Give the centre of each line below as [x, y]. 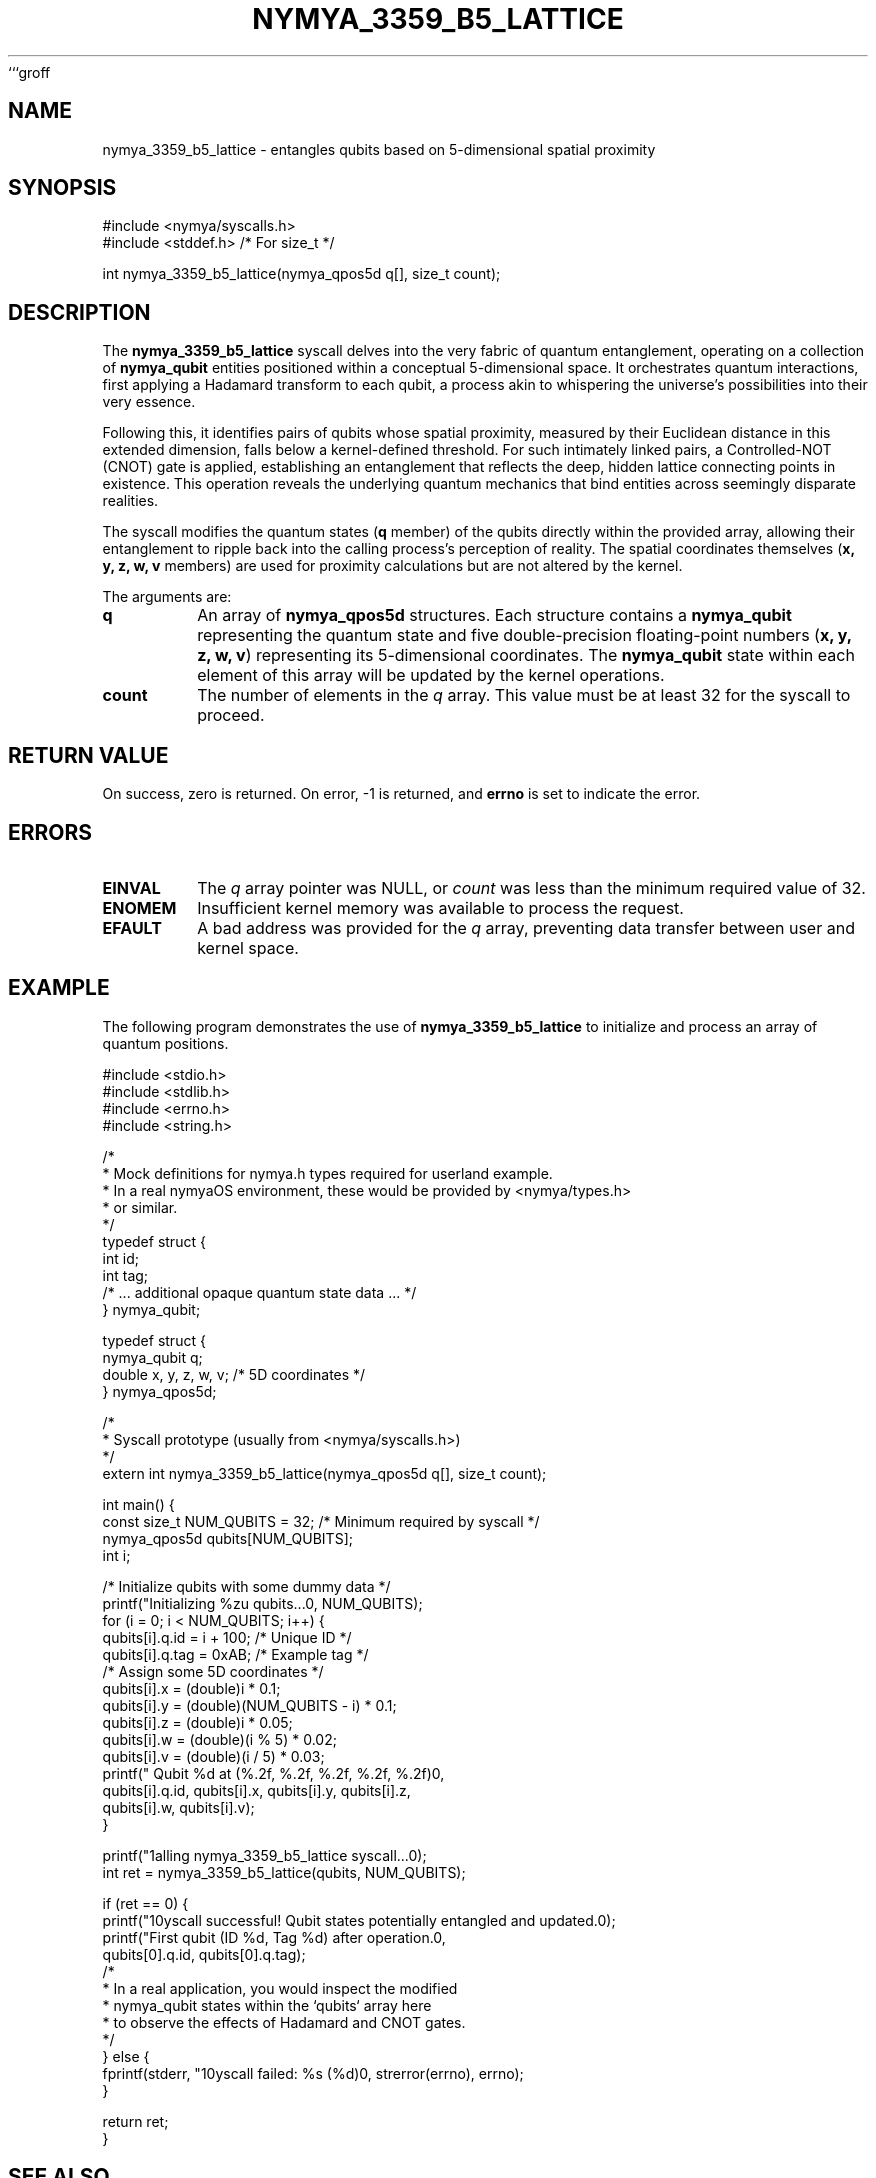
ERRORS [50, 832]
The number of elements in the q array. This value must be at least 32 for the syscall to [524, 695]
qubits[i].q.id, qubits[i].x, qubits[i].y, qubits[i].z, [256, 1790]
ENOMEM [139, 907]
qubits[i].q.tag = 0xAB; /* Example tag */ [235, 1654]
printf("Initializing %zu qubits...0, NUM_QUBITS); [262, 1603]
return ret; [135, 2121]
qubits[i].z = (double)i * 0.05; [197, 1722]
